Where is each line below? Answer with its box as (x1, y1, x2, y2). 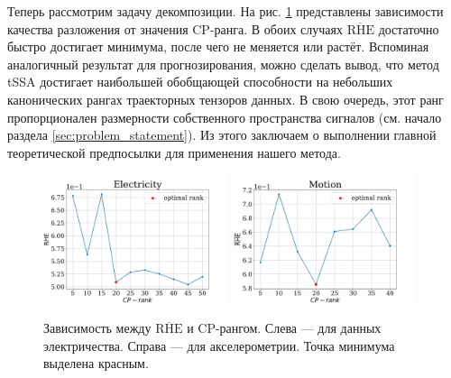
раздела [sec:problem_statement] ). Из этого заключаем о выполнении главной (7, 125, 437, 144)
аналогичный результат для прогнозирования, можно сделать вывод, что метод (7, 54, 439, 73)
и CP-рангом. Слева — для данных (187, 318, 382, 337)
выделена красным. (43, 354, 149, 373)
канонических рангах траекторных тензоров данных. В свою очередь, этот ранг (7, 89, 444, 108)
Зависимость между (43, 318, 152, 337)
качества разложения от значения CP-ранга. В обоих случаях (7, 19, 343, 38)
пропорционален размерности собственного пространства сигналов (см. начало (7, 107, 442, 126)
